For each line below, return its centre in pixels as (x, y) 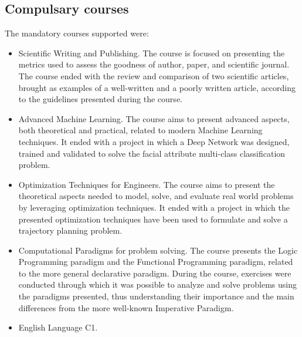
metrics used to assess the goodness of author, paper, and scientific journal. (154, 64)
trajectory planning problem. (70, 230)
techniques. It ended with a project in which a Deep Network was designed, (154, 141)
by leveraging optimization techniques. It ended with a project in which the (154, 207)
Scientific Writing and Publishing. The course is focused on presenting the (152, 53)
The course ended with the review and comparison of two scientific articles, (154, 75)
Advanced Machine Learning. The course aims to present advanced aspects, (154, 118)
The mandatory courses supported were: (77, 33)
